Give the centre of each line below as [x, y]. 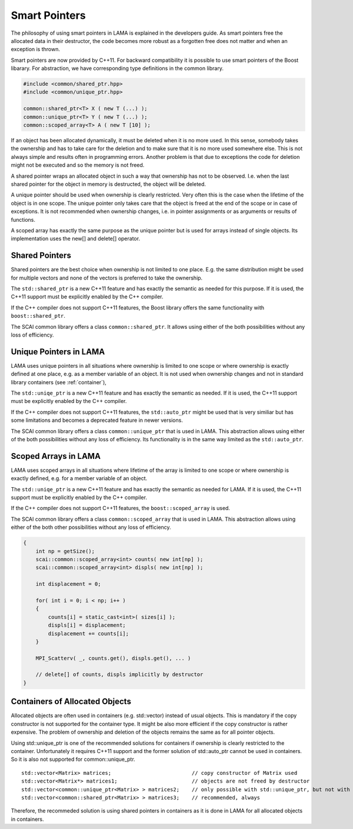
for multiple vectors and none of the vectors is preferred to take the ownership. [107, 278]
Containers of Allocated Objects [71, 702]
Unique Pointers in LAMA [58, 352]
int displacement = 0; [68, 584]
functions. [23, 219]
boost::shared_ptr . [38, 316]
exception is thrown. [35, 49]
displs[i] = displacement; [87, 625]
